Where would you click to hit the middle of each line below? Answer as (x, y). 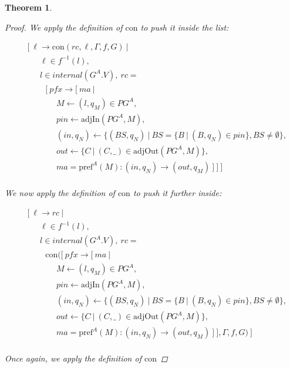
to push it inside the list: (185, 27)
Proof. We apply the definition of (64, 27)
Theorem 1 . (28, 7)
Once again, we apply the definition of (73, 358)
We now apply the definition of (60, 193)
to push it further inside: (177, 193)
